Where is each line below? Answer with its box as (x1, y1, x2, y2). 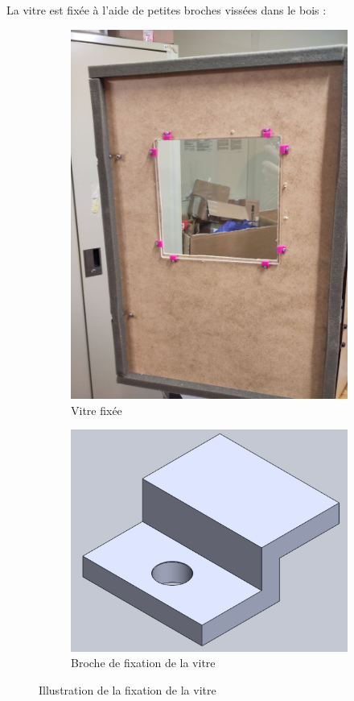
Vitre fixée (71, 401, 122, 418)
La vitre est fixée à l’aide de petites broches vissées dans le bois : (6, 2, 327, 18)
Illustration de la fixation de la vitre (39, 681, 216, 698)
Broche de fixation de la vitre (71, 654, 216, 671)
